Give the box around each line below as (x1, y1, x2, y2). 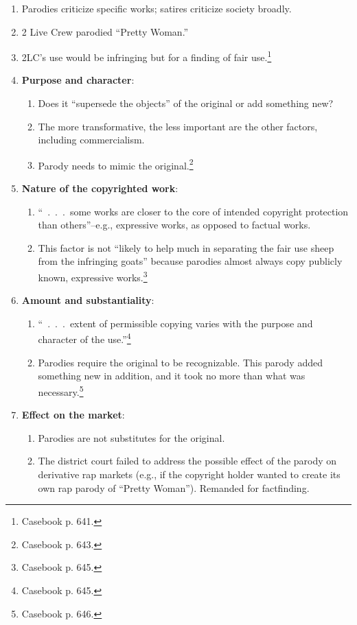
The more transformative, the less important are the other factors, (38, 119, 318, 133)
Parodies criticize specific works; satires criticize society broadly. (21, 1, 292, 15)
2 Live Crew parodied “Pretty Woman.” (21, 24, 189, 38)
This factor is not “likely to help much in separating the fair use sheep (38, 240, 334, 255)
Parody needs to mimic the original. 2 (38, 156, 194, 172)
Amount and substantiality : (21, 293, 154, 307)
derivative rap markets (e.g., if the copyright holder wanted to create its (38, 467, 341, 481)
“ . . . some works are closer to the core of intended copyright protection (38, 204, 349, 218)
